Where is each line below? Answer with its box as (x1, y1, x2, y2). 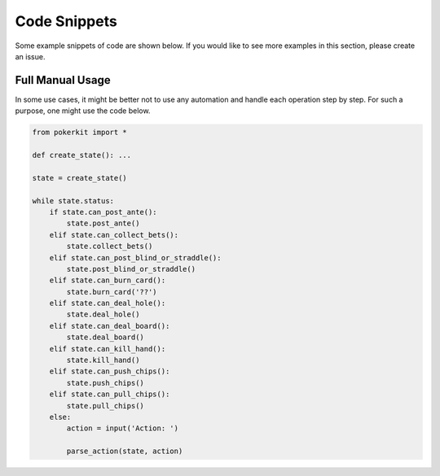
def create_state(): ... (32, 151, 132, 159)
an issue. (15, 51, 46, 61)
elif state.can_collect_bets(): (49, 230, 179, 239)
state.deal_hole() (66, 310, 140, 319)
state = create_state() (32, 173, 128, 182)
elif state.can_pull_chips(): (49, 390, 170, 399)
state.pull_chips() (66, 401, 144, 410)
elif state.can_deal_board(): (49, 321, 170, 330)
